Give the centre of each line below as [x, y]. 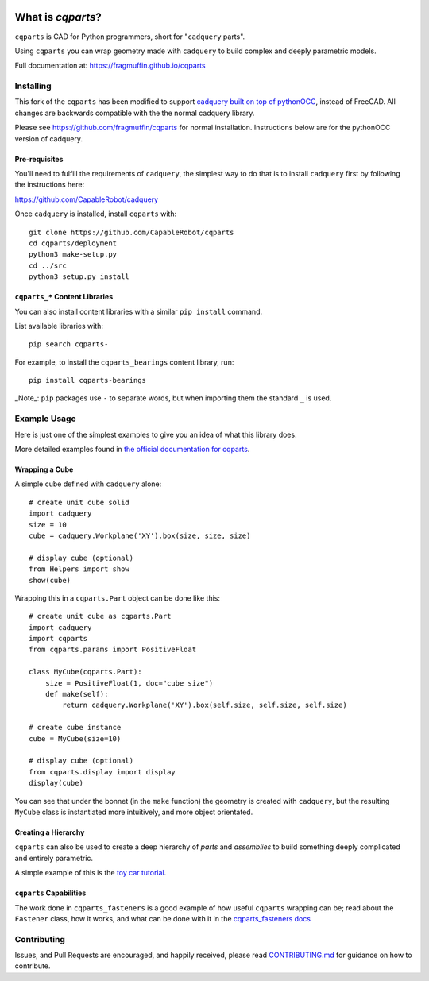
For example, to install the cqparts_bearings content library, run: [124, 362]
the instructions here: [50, 185]
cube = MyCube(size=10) [75, 738]
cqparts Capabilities [50, 893]
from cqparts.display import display [102, 772]
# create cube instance [75, 728]
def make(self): [77, 694]
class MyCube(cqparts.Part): [85, 672]
